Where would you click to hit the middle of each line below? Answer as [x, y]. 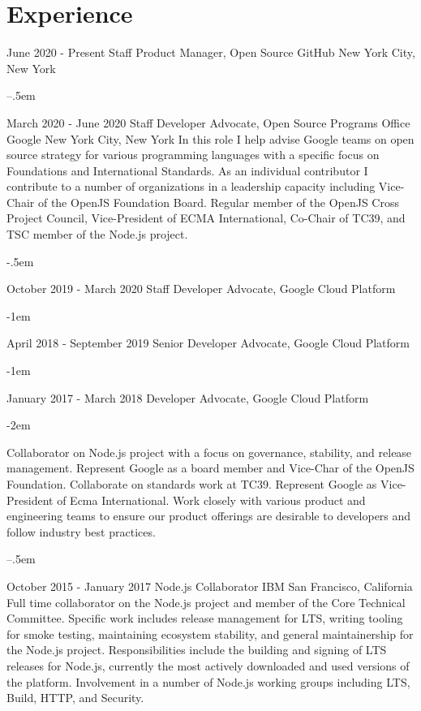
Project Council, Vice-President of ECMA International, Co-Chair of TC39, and [206, 218]
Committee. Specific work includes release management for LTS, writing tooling [205, 618]
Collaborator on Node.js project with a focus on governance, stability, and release [209, 452]
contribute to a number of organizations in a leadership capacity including [191, 186]
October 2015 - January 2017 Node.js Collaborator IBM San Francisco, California [210, 586]
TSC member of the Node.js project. [97, 234]
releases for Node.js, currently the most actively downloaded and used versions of [208, 665]
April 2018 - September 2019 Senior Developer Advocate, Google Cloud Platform [208, 343]
